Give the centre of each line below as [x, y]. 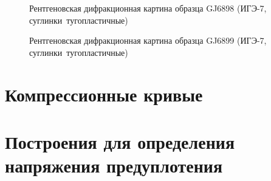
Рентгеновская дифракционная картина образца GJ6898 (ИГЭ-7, [148, 8]
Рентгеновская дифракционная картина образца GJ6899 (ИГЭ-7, [148, 40]
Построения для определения [120, 141]
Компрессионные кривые [104, 94]
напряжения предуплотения [114, 166]
